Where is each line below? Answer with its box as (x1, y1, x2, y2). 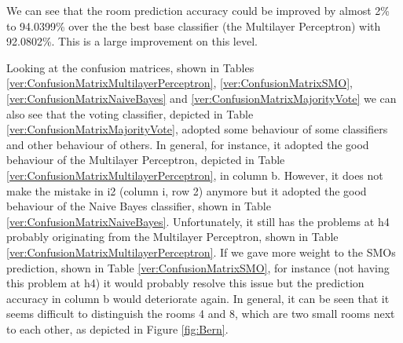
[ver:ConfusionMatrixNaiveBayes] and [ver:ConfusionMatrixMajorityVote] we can (6, 89, 397, 106)
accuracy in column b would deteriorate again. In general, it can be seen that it (6, 290, 390, 306)
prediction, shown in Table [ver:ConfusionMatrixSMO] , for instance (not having (6, 259, 390, 275)
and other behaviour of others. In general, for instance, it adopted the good (6, 136, 369, 152)
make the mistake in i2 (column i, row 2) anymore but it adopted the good (6, 182, 367, 199)
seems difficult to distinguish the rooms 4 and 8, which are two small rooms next (6, 305, 395, 322)
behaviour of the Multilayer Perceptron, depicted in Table (6, 151, 285, 168)
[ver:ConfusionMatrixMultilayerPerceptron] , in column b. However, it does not (6, 166, 383, 183)
